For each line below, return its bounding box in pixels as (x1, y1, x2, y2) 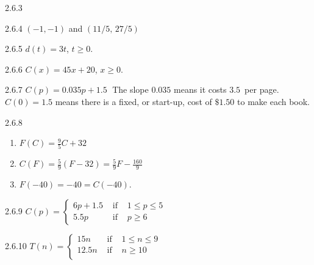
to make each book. (237, 95, 310, 107)
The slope (112, 83, 149, 96)
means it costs (174, 83, 227, 96)
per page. (244, 83, 279, 96)
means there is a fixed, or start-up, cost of (55, 95, 212, 107)
